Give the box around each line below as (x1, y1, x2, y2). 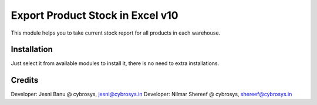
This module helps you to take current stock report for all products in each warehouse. (11, 29, 221, 36)
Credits (11, 75, 39, 85)
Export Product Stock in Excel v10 (11, 9, 178, 22)
